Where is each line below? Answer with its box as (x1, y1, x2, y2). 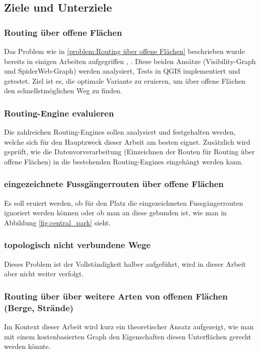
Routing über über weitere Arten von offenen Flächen (4, 289, 228, 302)
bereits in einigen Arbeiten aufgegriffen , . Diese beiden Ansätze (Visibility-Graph (4, 55, 256, 66)
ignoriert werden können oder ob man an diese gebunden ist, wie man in (4, 207, 227, 218)
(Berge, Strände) (4, 301, 74, 314)
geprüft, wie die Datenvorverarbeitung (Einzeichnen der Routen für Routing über (4, 146, 255, 157)
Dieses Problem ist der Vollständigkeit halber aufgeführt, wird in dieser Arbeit (4, 258, 246, 269)
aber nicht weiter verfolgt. (4, 268, 84, 279)
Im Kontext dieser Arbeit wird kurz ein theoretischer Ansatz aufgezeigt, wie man (4, 321, 254, 332)
